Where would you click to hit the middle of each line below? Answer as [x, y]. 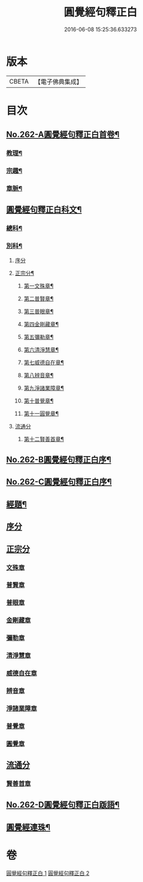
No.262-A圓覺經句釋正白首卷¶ [63, 135]
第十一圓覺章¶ [41, 413]
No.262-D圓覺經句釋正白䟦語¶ [63, 805]
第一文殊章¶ [39, 285]
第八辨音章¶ [39, 375]
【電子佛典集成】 [58, 82]
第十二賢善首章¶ [44, 439]
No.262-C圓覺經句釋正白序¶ [59, 482]
